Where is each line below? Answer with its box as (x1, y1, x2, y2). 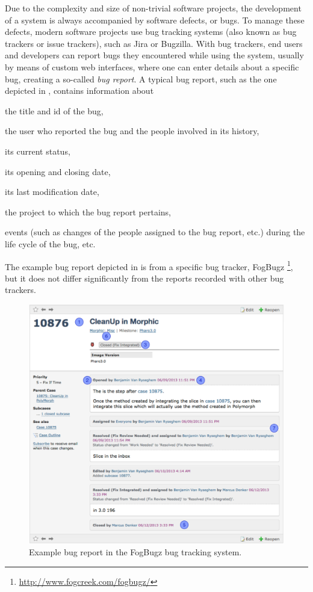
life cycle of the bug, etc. (5, 237, 96, 250)
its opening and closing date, (5, 165, 111, 177)
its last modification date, (5, 185, 99, 198)
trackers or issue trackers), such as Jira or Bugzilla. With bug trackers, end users (5, 37, 303, 49)
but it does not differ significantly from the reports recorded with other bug (5, 271, 284, 284)
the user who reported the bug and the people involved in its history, (5, 125, 259, 137)
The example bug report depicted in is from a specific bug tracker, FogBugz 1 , (5, 258, 293, 273)
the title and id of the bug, (5, 104, 104, 117)
